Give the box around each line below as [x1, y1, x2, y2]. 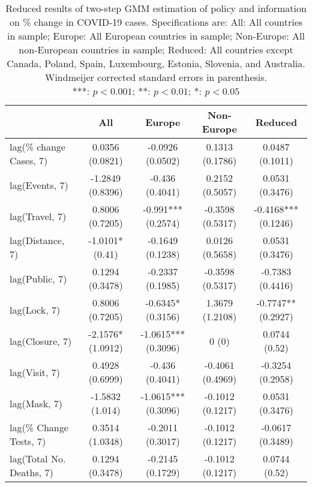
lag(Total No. [10, 452, 66, 465]
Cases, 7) [10, 154, 48, 167]
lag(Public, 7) [10, 271, 67, 285]
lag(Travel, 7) [10, 209, 67, 223]
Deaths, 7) [10, 465, 53, 479]
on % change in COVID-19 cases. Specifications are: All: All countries [9, 15, 303, 29]
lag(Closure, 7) [10, 333, 72, 348]
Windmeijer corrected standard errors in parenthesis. [44, 70, 268, 84]
